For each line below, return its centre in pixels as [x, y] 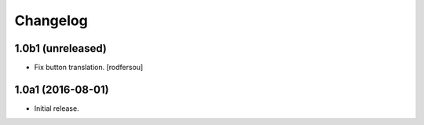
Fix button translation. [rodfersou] [89, 68]
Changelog [51, 20]
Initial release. [57, 108]
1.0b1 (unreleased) [61, 48]
